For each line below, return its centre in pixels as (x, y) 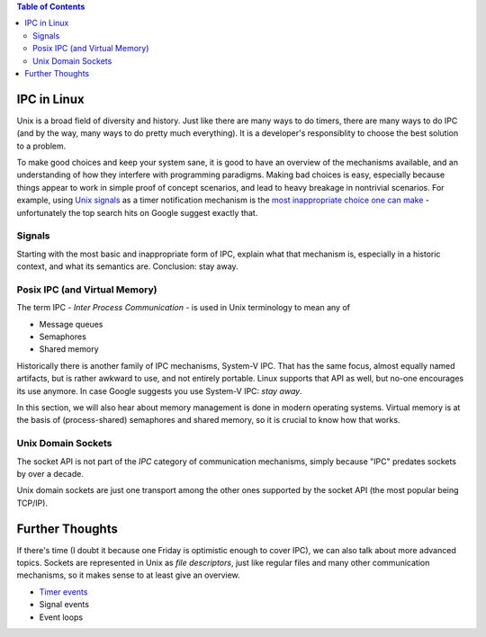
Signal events (64, 605)
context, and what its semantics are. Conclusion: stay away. (127, 266)
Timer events (63, 592)
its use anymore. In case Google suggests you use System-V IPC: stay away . (159, 390)
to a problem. (41, 146)
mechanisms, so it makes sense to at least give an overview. (128, 575)
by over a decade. (50, 473)
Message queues (71, 324)
